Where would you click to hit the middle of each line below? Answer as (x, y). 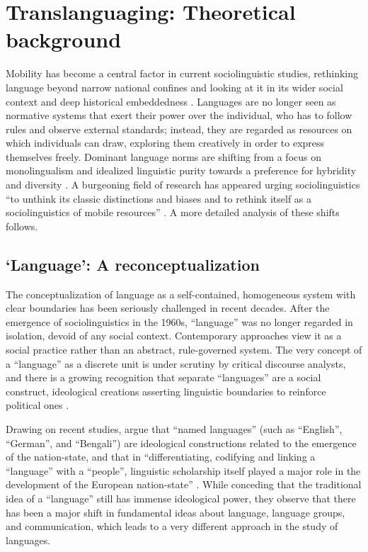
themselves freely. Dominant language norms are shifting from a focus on (164, 156)
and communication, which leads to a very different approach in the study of (172, 526)
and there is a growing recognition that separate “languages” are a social (163, 377)
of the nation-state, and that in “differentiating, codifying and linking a (161, 457)
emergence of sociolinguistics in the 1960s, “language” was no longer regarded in (179, 321)
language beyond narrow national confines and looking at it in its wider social (174, 87)
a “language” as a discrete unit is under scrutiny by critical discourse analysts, (176, 363)
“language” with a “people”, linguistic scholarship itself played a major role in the (183, 470)
